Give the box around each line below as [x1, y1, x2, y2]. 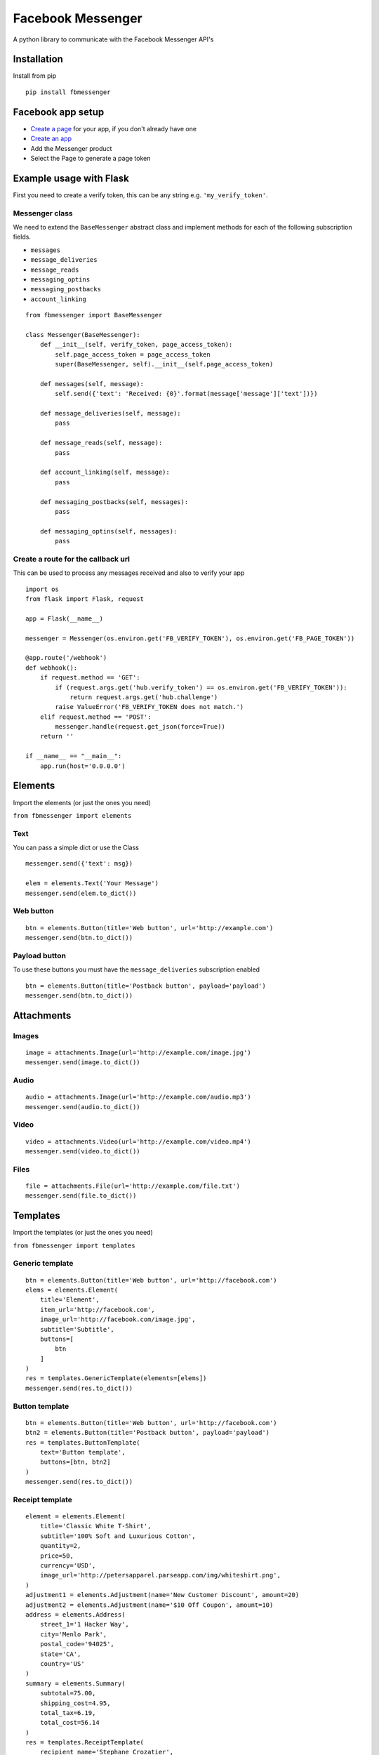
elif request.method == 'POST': [39, 713, 152, 721]
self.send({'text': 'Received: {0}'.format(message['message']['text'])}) [55, 390, 318, 398]
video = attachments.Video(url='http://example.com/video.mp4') [25, 1137, 252, 1146]
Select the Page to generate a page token [30, 154, 151, 162]
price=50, [39, 1551, 74, 1560]
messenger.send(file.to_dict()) [25, 1192, 137, 1200]
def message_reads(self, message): [39, 439, 163, 447]
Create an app [30, 134, 72, 143]
